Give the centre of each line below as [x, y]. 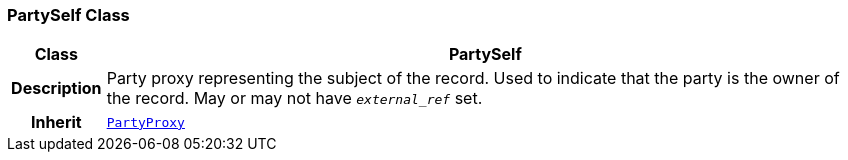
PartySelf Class [68, 15]
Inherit [56, 122]
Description [56, 88]
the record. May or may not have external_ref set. [294, 98]
